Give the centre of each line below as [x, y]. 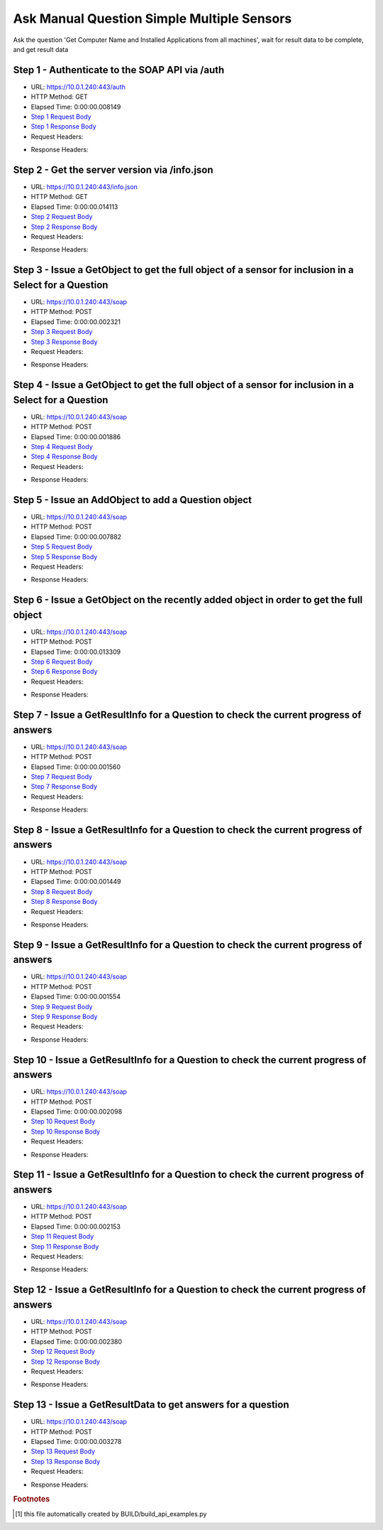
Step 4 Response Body [65, 457]
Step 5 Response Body [64, 556]
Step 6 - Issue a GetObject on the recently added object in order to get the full [188, 600]
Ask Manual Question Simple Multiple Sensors [152, 18]
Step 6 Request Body [62, 662]
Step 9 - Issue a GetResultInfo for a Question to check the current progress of [188, 945]
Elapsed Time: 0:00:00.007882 [76, 537]
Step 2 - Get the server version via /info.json [113, 170]
